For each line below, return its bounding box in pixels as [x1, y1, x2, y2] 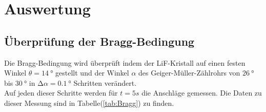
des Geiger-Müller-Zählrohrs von [138, 67, 240, 78]
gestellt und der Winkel [55, 67, 129, 78]
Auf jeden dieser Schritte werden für [4, 87, 118, 98]
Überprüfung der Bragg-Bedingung [4, 33, 195, 49]
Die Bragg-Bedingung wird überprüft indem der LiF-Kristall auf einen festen [4, 57, 245, 68]
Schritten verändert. [73, 77, 137, 88]
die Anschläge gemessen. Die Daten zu [141, 87, 262, 98]
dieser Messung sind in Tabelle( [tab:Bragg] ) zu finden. [4, 97, 174, 108]
